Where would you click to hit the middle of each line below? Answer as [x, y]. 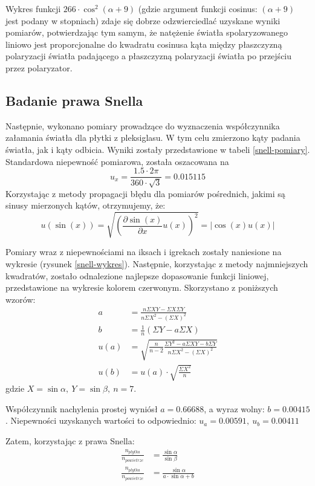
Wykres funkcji [33, 8]
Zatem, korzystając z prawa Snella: [70, 441]
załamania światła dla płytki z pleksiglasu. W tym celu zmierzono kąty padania [153, 138]
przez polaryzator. [39, 67]
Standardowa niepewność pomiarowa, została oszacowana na [117, 161]
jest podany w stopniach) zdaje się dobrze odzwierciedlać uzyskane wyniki [143, 20]
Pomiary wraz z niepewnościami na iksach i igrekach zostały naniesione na [144, 252]
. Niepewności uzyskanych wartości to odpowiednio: [101, 420]
